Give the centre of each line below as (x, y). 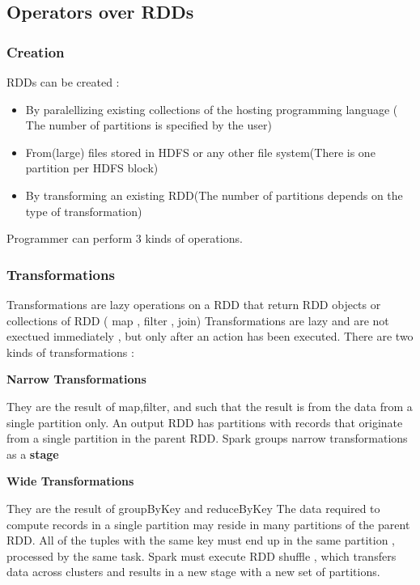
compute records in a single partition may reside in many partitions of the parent (208, 524)
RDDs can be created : (63, 82)
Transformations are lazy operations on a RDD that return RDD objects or (194, 304)
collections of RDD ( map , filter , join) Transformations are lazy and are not (198, 320)
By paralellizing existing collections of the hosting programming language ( (212, 109)
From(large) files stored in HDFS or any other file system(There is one (200, 152)
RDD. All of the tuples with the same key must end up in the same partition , (201, 540)
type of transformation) (84, 211)
